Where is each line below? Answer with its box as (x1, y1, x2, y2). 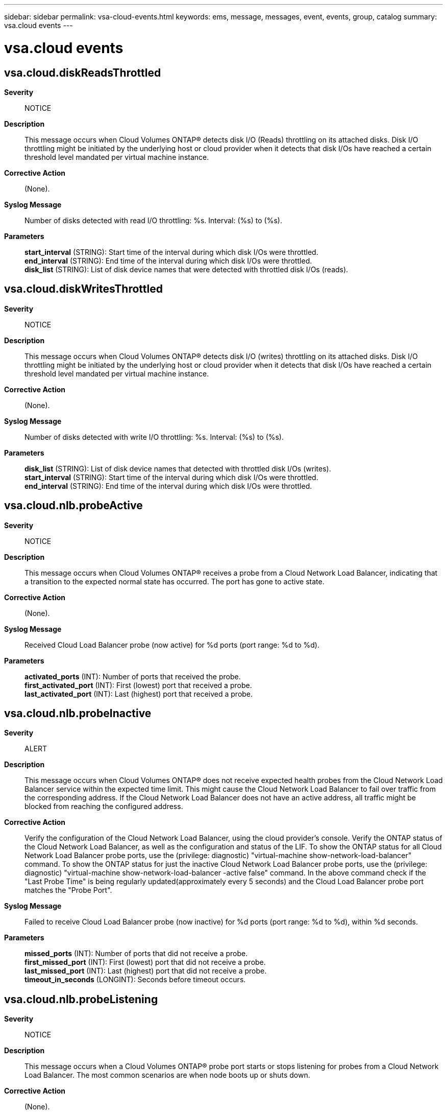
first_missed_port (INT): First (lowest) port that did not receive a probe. (24, 958, 266, 967)
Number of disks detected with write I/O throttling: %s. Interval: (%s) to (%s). (24, 432, 284, 441)
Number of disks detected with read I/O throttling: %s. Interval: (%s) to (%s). (24, 216, 282, 225)
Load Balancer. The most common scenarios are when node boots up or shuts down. (24, 1071, 310, 1080)
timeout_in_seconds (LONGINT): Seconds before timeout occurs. (24, 975, 246, 984)
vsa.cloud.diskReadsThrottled (4, 66, 161, 79)
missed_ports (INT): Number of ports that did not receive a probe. (24, 949, 248, 958)
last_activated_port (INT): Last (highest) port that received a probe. (24, 689, 253, 698)
